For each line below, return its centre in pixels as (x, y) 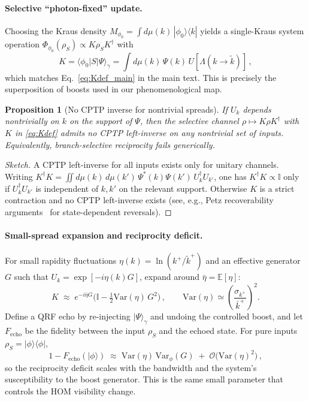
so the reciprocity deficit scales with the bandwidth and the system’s (131, 367)
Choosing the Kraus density (56, 30)
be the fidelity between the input (85, 331)
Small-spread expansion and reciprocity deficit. (104, 235)
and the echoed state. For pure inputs (228, 331)
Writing (19, 176)
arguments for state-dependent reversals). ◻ (88, 211)
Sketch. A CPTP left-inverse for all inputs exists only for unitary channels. (142, 165)
